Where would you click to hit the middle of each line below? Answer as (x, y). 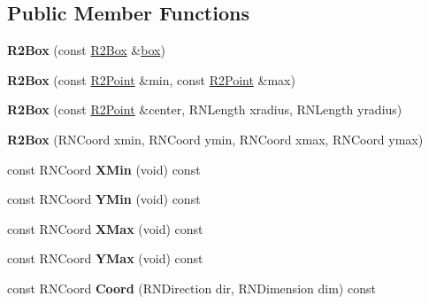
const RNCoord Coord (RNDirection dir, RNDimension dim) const (192, 288)
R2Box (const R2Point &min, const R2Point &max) (151, 79)
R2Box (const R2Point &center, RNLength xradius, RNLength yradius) (205, 109)
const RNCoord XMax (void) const (105, 228)
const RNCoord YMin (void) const (104, 199)
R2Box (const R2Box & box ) (86, 50)
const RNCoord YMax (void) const (105, 258)
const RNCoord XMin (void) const (104, 169)
